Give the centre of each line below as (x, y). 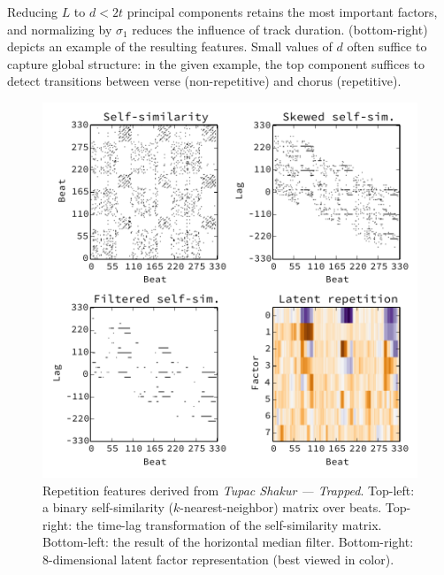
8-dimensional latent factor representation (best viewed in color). (218, 559)
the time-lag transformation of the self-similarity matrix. (229, 524)
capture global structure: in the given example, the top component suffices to (216, 63)
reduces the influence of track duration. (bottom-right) (280, 29)
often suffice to (387, 46)
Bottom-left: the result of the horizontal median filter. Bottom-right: (228, 542)
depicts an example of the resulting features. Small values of (170, 46)
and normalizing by (60, 29)
